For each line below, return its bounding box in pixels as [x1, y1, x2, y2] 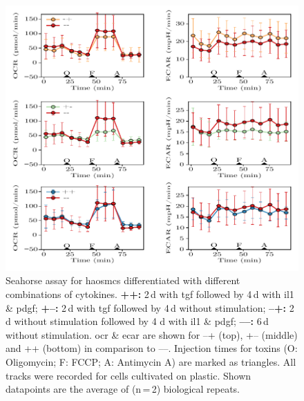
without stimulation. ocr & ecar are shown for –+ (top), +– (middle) [6, 327, 298, 342]
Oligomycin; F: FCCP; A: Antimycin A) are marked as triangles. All [6, 354, 296, 369]
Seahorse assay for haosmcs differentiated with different [6, 273, 240, 288]
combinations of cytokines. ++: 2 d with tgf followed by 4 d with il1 [6, 286, 294, 301]
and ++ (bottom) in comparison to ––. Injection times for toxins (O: [6, 341, 298, 355]
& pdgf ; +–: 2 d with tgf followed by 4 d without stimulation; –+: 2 [6, 300, 294, 315]
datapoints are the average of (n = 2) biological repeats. [6, 382, 240, 396]
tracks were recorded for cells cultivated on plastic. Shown [6, 368, 251, 382]
